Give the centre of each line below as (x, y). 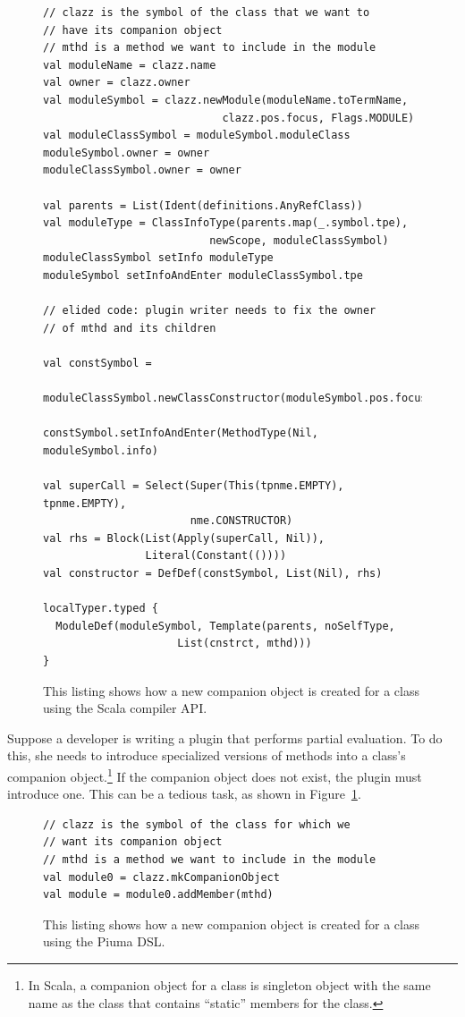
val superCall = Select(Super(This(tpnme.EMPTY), (194, 486)
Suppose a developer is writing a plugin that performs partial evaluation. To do (225, 737)
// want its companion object (133, 842)
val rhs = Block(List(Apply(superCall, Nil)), (184, 538)
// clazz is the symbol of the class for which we (197, 824)
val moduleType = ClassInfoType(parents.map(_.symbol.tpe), (226, 223)
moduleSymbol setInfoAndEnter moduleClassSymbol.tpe (203, 275)
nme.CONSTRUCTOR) (241, 521)
